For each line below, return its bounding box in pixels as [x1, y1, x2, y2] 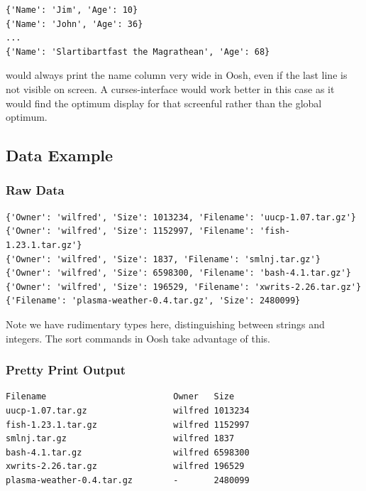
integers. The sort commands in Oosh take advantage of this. [6, 330, 270, 345]
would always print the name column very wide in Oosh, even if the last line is [6, 68, 348, 82]
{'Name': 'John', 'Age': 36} [6, 18, 143, 29]
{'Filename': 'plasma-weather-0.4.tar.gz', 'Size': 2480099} [6, 296, 301, 306]
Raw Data [6, 181, 65, 199]
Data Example [6, 144, 113, 166]
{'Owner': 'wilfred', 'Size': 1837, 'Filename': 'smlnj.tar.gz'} [6, 254, 321, 264]
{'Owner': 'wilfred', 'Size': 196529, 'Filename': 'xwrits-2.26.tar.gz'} [6, 281, 362, 292]
